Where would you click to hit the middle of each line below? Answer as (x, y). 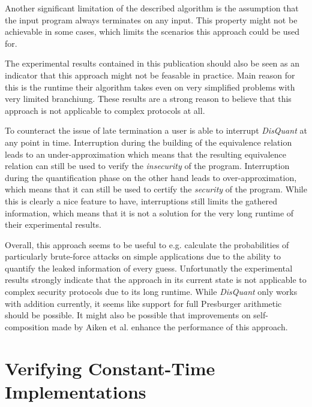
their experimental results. (53, 224)
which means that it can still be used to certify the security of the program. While (156, 189)
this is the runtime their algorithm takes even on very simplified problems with (150, 87)
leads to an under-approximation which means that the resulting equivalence (145, 154)
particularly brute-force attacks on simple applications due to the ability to (143, 256)
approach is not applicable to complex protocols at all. (105, 110)
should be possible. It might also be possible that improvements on (128, 315)
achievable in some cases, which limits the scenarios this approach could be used (152, 31)
